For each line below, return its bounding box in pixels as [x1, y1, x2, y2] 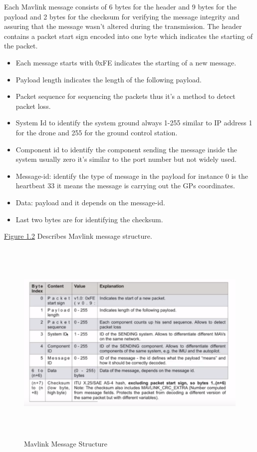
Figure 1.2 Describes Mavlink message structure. [4, 231, 152, 241]
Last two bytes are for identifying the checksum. [15, 214, 163, 224]
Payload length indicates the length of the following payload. [15, 74, 202, 84]
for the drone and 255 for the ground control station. [15, 127, 178, 137]
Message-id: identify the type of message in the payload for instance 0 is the [15, 170, 248, 181]
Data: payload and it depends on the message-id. [15, 197, 165, 207]
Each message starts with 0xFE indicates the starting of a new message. [15, 57, 237, 67]
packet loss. [15, 100, 51, 111]
